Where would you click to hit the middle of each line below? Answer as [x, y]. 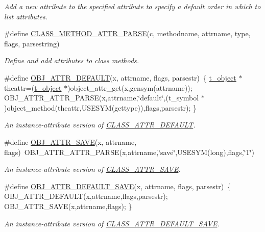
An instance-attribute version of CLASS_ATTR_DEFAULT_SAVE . [112, 223]
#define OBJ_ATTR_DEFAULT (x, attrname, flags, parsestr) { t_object [120, 77]
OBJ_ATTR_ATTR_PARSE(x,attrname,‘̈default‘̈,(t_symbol [102, 98]
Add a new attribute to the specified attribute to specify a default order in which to [132, 6]
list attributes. [26, 16]
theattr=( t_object [33, 87]
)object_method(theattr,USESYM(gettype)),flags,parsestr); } [101, 107]
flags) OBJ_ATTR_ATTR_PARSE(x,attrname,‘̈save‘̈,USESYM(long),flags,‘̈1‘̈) [129, 152]
